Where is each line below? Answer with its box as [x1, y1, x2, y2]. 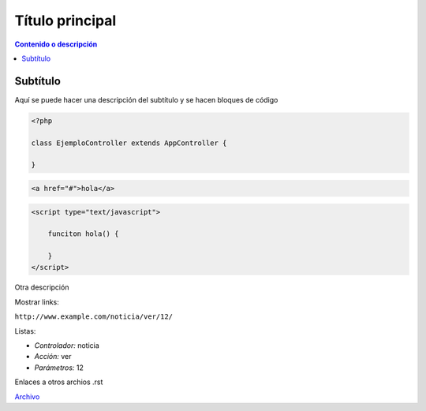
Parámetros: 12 [34, 363, 84, 372]
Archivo [14, 391, 40, 402]
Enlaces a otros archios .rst [14, 377, 103, 387]
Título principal [14, 12, 117, 29]
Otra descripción [14, 282, 69, 292]
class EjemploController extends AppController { [31, 138, 227, 148]
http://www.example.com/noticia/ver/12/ [14, 312, 174, 321]
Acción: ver [34, 352, 72, 361]
